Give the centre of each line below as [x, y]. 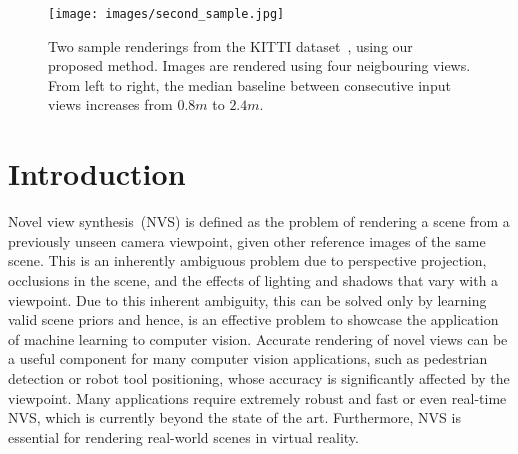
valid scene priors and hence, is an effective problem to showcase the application [253, 319]
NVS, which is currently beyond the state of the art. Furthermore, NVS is [234, 417]
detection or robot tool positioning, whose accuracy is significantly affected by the [259, 377]
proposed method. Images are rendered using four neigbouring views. [259, 65]
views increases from [110, 104]
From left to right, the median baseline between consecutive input [249, 84]
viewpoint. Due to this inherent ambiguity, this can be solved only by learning [247, 299]
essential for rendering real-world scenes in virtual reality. [183, 436]
